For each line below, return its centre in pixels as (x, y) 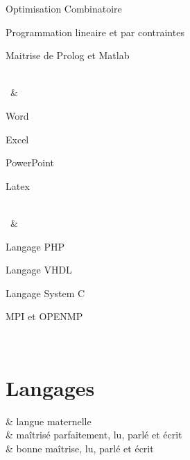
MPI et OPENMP (44, 316)
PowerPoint (30, 162)
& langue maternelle (49, 421)
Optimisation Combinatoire (64, 8)
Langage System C (45, 293)
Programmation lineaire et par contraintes (95, 32)
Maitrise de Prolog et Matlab (68, 55)
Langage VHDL (39, 270)
